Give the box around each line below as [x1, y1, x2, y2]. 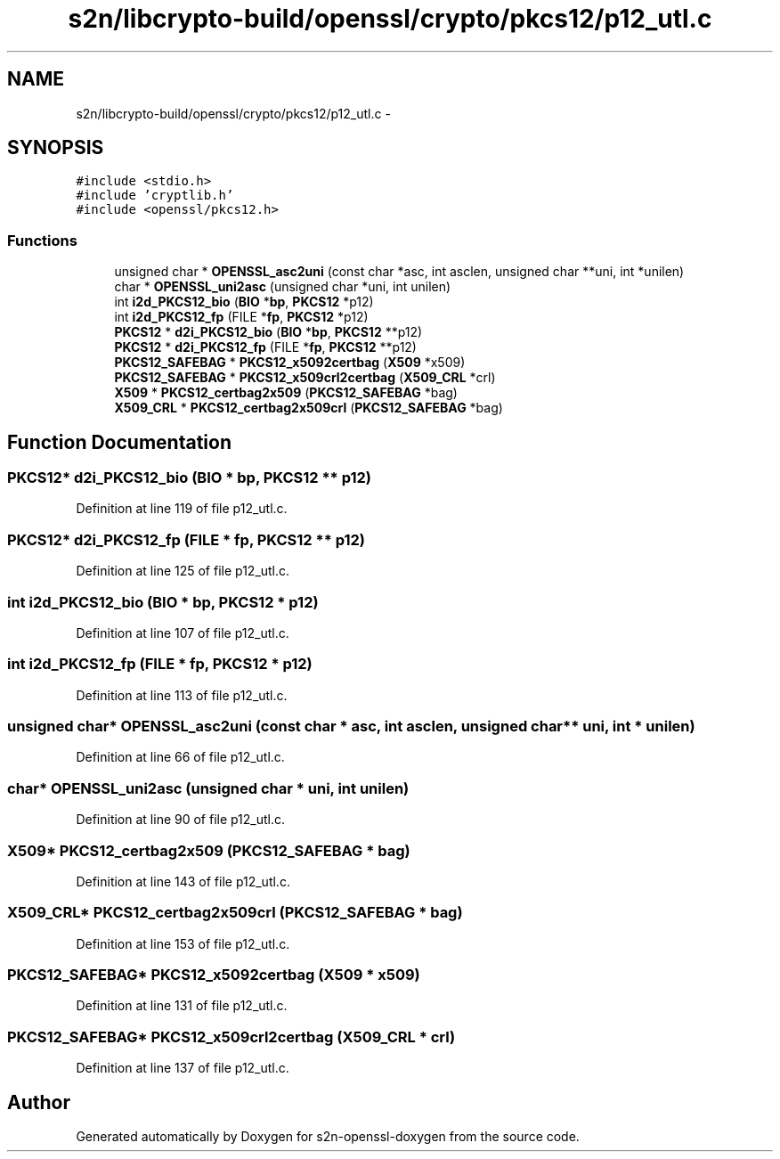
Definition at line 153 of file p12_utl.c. [76, 935, 290, 951]
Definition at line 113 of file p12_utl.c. [76, 687, 288, 703]
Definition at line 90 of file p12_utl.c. [76, 812, 286, 828]
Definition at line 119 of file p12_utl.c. [76, 501, 288, 517]
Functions [7, 231, 77, 249]
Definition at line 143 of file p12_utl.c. [76, 873, 290, 889]
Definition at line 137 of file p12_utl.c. [76, 1060, 289, 1076]
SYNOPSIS [7, 136, 104, 159]
